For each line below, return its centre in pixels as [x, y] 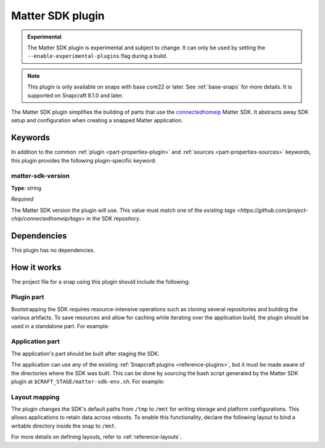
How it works [36, 267]
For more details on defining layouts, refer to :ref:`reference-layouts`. [96, 437]
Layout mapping [36, 397]
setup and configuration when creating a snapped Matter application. [97, 120]
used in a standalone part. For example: [60, 326]
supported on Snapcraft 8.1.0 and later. [75, 95]
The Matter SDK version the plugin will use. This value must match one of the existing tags [123, 210]
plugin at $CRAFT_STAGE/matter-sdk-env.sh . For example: [88, 381]
